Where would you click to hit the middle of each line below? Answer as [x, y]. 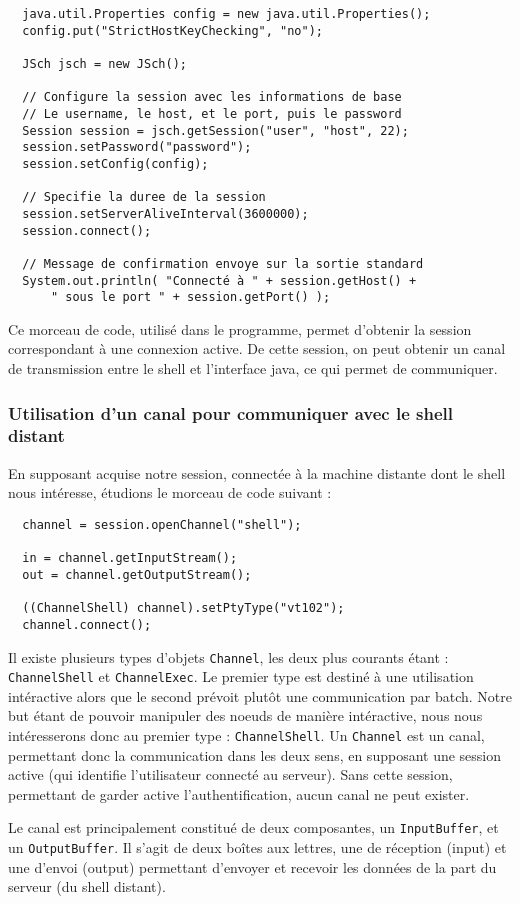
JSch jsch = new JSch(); [104, 63]
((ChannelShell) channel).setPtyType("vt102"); [183, 608]
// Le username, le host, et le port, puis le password [212, 113]
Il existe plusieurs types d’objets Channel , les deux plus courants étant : [228, 656]
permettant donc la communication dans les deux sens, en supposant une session [255, 754]
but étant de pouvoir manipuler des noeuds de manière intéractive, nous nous [245, 715]
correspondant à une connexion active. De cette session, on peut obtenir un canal [257, 348]
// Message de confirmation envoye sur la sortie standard [223, 263]
